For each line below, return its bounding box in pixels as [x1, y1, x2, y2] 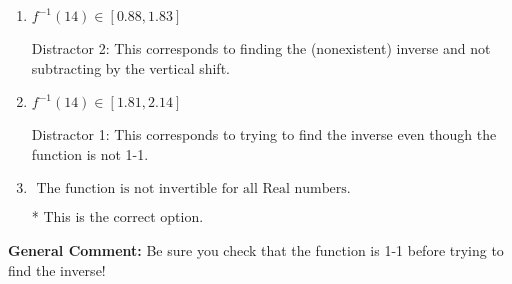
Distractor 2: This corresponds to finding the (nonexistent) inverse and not [31, 38, 491, 58]
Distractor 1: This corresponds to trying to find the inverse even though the [31, 124, 497, 145]
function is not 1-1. [31, 143, 149, 164]
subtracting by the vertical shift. [31, 57, 230, 78]
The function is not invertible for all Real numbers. [36, 182, 351, 197]
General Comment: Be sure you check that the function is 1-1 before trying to [8, 239, 504, 260]
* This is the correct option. [31, 206, 204, 227]
